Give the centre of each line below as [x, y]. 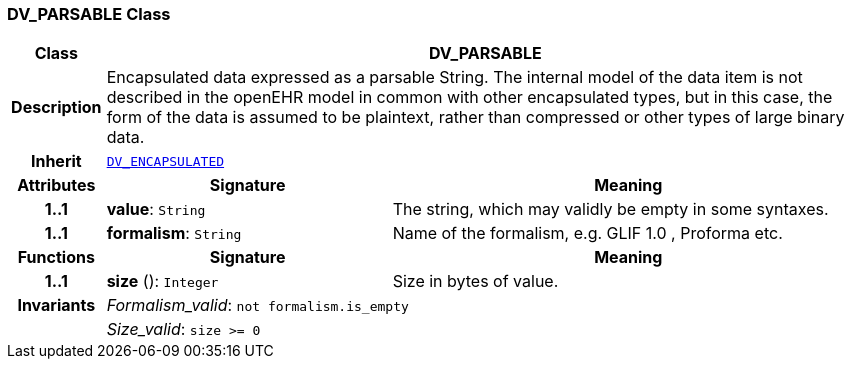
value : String [156, 209]
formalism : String [174, 233]
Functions [56, 257]
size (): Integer [162, 281]
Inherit [56, 161]
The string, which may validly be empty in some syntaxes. [610, 209]
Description [56, 107]
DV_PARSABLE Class [89, 14]
